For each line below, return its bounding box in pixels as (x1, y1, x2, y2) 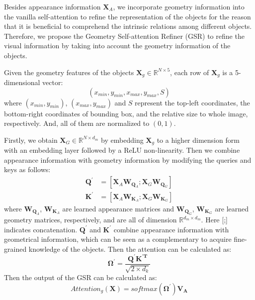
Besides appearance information (4, 1, 101, 11)
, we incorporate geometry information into (113, 1, 245, 11)
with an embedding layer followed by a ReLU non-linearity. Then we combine (4, 145, 240, 155)
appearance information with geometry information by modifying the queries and (4, 154, 252, 165)
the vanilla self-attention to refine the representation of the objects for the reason (4, 11, 251, 21)
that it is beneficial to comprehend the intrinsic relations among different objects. (4, 21, 252, 31)
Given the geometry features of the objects (4, 67, 134, 77)
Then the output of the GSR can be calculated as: (4, 272, 157, 283)
